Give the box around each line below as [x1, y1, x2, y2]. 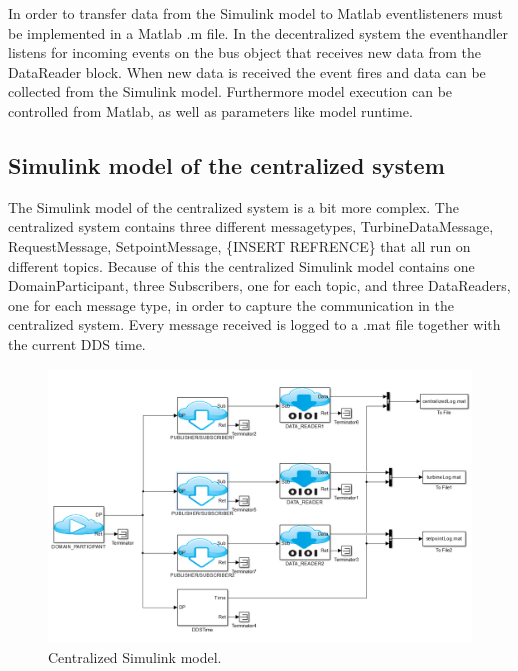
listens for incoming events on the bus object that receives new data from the [8, 42, 481, 63]
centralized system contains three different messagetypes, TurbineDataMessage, [8, 216, 494, 237]
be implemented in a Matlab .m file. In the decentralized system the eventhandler [8, 22, 508, 43]
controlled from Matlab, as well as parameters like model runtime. [8, 100, 413, 121]
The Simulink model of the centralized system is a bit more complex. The [8, 196, 459, 217]
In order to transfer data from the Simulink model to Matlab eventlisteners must [8, 3, 503, 23]
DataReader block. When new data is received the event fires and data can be [8, 61, 486, 82]
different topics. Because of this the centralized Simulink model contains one [8, 255, 475, 276]
